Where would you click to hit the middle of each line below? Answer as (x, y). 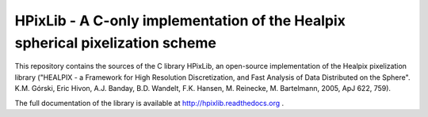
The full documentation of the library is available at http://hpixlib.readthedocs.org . (149, 103)
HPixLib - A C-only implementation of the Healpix (180, 21)
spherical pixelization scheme (116, 43)
